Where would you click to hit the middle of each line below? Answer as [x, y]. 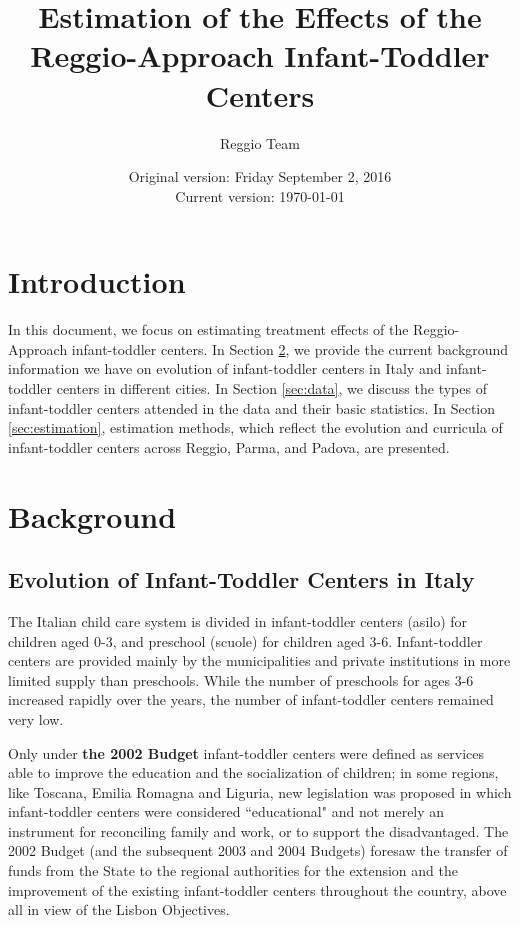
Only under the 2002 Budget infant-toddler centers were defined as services [246, 752]
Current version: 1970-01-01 [260, 195]
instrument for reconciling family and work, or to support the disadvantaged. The [258, 830]
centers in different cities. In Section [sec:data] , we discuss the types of [271, 388]
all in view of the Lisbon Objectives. [119, 909]
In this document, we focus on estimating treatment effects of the [208, 329]
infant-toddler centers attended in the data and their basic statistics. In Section [252, 407]
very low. [36, 718]
